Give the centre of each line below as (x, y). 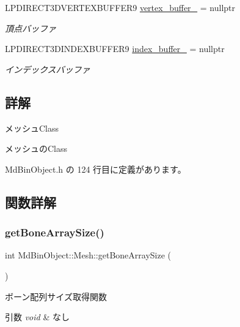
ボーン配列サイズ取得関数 (56, 296)
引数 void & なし (37, 317)
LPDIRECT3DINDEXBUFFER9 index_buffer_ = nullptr (115, 49)
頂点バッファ (31, 28)
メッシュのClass (36, 148)
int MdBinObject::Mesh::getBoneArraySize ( (88, 255)
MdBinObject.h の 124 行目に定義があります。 (96, 169)
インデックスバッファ (48, 69)
